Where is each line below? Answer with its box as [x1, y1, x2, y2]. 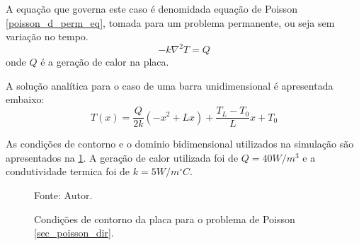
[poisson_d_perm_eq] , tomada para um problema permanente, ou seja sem [6, 15, 335, 30]
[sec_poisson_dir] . [34, 225, 114, 240]
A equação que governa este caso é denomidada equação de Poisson [6, 1, 297, 16]
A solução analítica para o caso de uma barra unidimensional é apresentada [6, 78, 334, 92]
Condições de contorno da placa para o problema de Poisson [34, 211, 295, 226]
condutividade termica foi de [6, 164, 130, 179]
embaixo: [6, 92, 45, 107]
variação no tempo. [6, 29, 89, 44]
